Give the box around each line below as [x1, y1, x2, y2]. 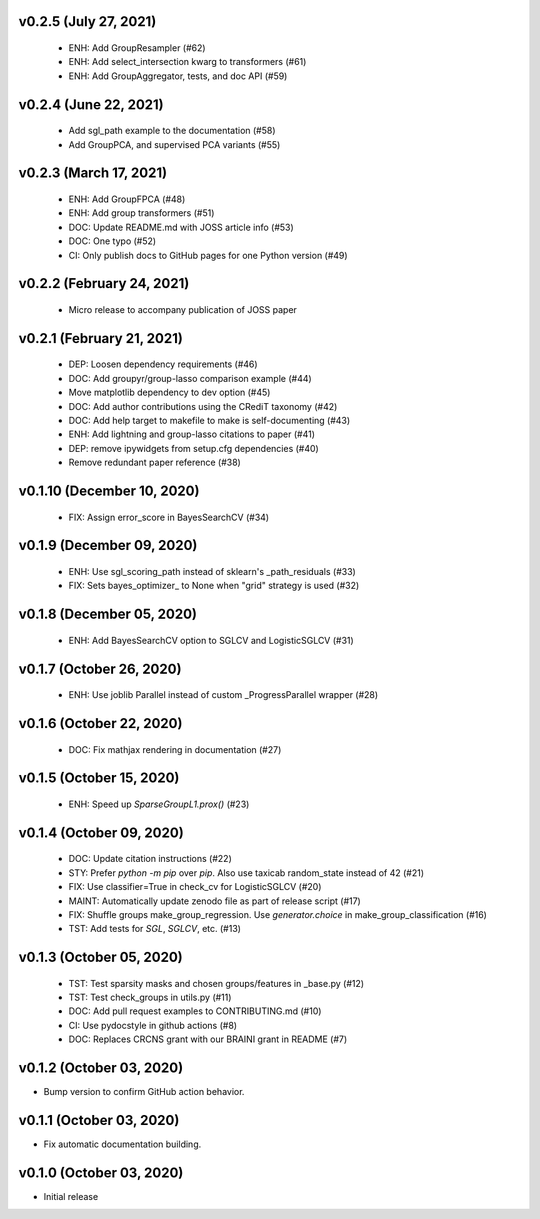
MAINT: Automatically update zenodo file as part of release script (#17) [68, 895, 362, 907]
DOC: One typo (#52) [68, 235, 157, 247]
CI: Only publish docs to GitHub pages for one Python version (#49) [68, 249, 349, 261]
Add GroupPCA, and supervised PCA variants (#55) [68, 138, 281, 150]
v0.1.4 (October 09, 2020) [18, 824, 184, 841]
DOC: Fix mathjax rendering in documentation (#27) [68, 743, 282, 755]
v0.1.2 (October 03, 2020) [18, 1060, 184, 1077]
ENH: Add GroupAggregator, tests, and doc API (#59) [68, 70, 288, 82]
